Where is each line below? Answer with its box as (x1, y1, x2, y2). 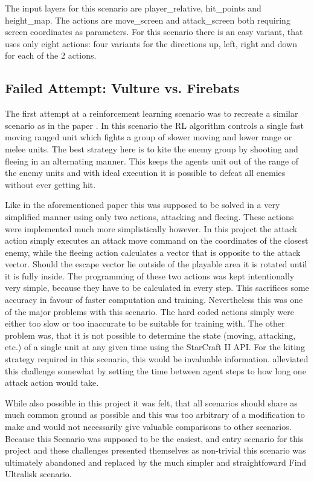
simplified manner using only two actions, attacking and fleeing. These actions (5, 210, 294, 223)
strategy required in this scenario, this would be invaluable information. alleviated (5, 353, 309, 365)
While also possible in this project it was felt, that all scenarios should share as (5, 396, 298, 409)
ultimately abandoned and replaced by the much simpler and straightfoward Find (5, 455, 307, 468)
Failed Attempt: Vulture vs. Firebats (5, 79, 240, 97)
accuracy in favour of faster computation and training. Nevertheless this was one (5, 293, 303, 306)
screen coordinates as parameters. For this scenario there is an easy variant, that (5, 25, 303, 38)
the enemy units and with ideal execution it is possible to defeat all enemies (5, 166, 286, 179)
